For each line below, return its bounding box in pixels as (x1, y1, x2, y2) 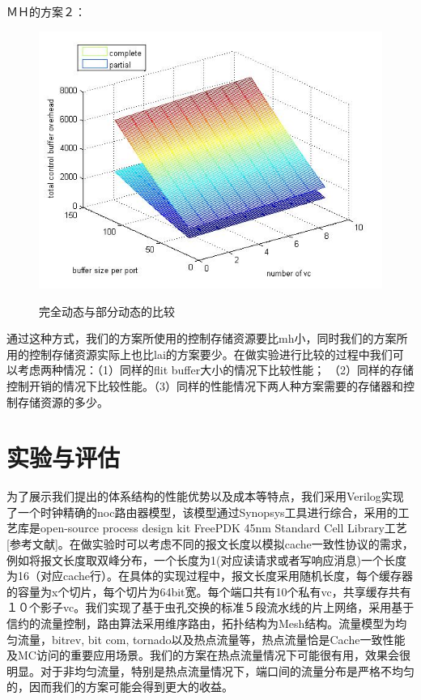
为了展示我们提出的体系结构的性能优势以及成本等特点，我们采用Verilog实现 (6, 488, 404, 505)
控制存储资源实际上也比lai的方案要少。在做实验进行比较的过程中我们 (28, 345, 393, 362)
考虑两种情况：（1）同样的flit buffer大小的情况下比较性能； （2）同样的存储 (17, 361, 414, 378)
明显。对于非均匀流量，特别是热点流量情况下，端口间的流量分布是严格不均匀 (6, 662, 415, 679)
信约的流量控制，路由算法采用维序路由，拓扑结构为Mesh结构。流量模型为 (6, 615, 396, 632)
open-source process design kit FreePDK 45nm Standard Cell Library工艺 (40, 519, 407, 536)
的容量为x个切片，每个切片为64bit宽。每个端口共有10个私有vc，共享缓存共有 (6, 583, 411, 600)
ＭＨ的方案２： (6, 3, 86, 19)
